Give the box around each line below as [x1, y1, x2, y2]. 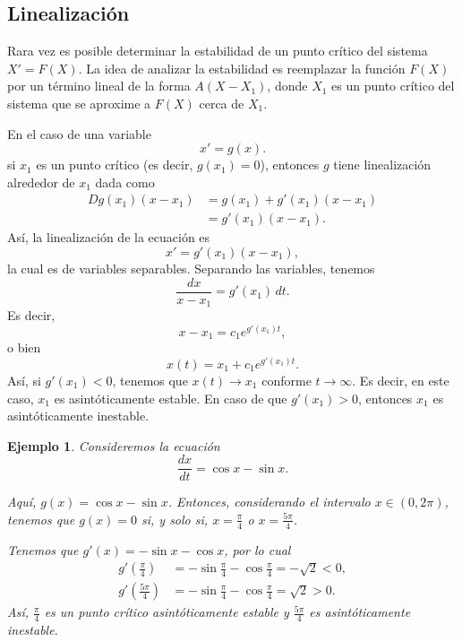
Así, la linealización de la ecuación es [7, 228, 210, 247]
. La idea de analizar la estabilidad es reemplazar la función [78, 58, 406, 77]
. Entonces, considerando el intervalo [167, 492, 371, 511]
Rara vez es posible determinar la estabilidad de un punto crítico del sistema [7, 41, 428, 60]
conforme [261, 370, 312, 389]
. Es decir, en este [352, 370, 449, 389]
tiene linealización [333, 155, 432, 174]
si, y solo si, [141, 509, 209, 528]
